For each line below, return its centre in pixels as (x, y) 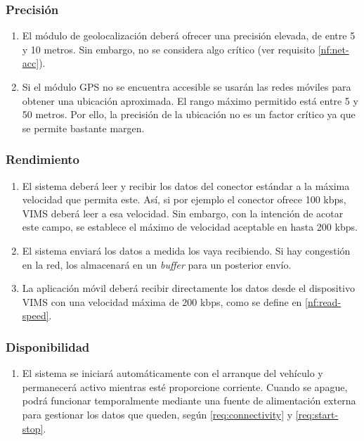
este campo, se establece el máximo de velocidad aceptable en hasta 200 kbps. (190, 227)
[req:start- (317, 414)
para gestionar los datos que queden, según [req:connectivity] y (157, 414)
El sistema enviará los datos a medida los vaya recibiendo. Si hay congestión (186, 250)
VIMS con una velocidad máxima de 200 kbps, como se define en (162, 301)
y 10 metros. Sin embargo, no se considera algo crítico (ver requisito (169, 49)
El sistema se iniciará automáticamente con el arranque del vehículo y (173, 373)
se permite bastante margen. (83, 128)
